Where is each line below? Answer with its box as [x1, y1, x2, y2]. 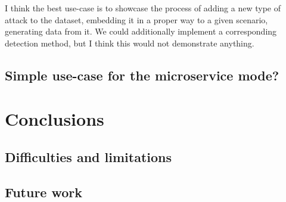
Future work [5, 182, 83, 201]
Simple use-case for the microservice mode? [5, 66, 279, 84]
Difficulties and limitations [5, 147, 172, 166]
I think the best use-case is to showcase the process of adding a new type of [5, 2, 281, 14]
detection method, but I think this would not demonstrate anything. [5, 36, 254, 49]
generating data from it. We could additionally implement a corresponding [5, 25, 277, 38]
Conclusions [5, 107, 104, 131]
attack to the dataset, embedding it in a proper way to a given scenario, [5, 13, 268, 26]
